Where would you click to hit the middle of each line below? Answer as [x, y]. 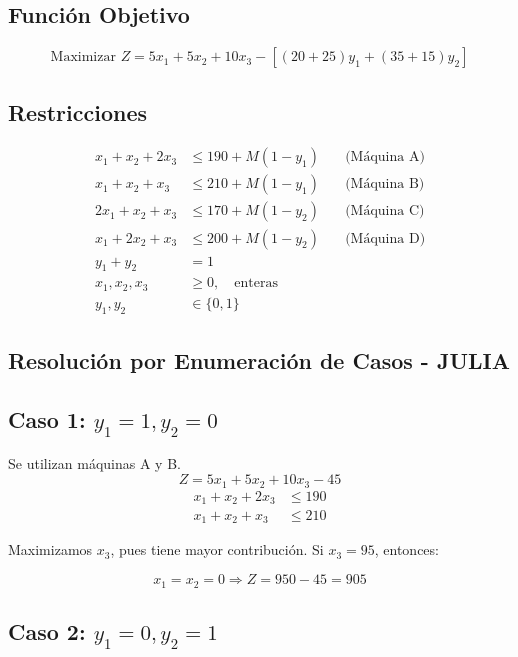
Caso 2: [47, 630]
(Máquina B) [385, 184]
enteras [256, 283]
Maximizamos [50, 549]
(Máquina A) [385, 157]
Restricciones [78, 111]
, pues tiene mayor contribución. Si [217, 549]
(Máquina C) [385, 211]
